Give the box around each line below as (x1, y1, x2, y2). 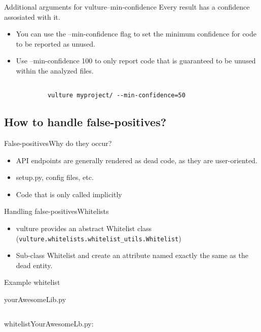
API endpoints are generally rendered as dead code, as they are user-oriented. (16, 155, 257, 165)
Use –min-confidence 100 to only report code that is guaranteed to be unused (16, 55, 256, 66)
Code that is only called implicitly (16, 189, 122, 199)
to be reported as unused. (16, 38, 95, 49)
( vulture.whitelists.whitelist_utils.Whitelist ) (16, 233, 181, 243)
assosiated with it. (4, 11, 60, 22)
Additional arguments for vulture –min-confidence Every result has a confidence (4, 2, 250, 12)
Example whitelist (4, 277, 60, 287)
